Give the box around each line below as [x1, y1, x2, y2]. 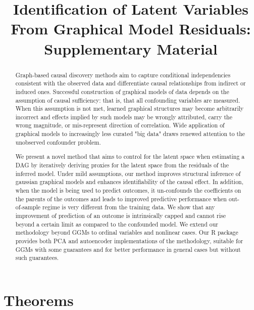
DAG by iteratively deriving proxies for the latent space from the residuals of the [15, 161, 229, 169]
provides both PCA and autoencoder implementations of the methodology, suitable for [15, 236, 243, 245]
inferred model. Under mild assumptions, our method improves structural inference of [15, 169, 241, 178]
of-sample [15, 203, 41, 211]
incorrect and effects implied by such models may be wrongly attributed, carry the [15, 112, 232, 121]
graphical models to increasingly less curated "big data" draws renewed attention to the [15, 129, 245, 138]
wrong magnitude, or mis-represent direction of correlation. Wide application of [15, 121, 225, 129]
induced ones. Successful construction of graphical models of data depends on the [15, 87, 229, 96]
